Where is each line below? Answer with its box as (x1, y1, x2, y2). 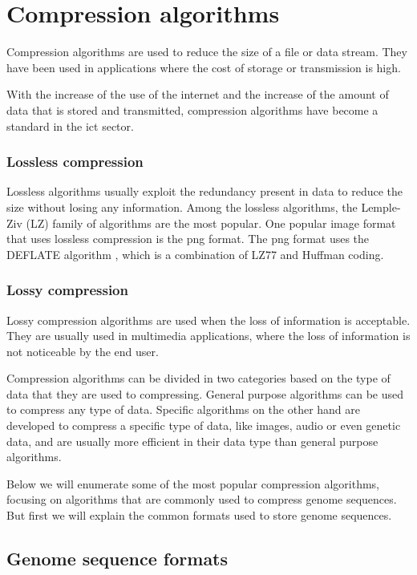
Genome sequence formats (6, 546, 229, 571)
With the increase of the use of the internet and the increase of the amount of (6, 86, 389, 103)
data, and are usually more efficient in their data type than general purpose (6, 432, 379, 449)
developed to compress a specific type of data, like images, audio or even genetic (6, 417, 401, 434)
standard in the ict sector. (6, 117, 134, 134)
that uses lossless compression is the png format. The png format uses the (6, 230, 370, 247)
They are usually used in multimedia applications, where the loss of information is (6, 327, 411, 344)
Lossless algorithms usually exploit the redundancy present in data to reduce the (6, 183, 403, 200)
